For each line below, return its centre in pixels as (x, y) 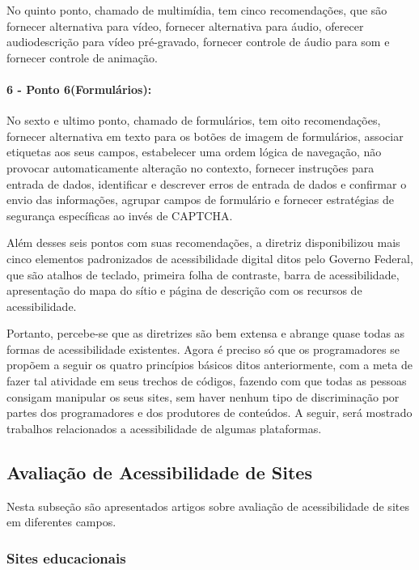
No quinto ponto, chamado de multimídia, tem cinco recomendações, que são (197, 10)
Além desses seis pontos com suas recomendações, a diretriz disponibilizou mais (203, 242)
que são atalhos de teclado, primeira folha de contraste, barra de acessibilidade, (203, 274)
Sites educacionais (66, 557)
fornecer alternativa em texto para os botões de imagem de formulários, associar (205, 136)
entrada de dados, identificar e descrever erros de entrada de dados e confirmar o (207, 183)
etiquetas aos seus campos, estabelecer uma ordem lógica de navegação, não (194, 152)
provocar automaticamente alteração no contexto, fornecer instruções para (190, 167)
